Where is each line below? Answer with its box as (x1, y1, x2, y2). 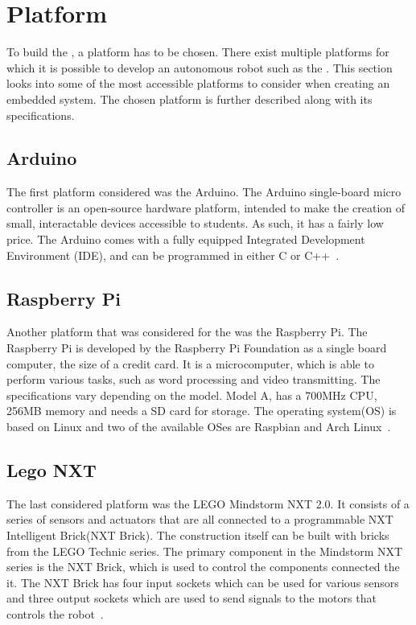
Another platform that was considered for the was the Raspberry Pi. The (6, 323, 368, 340)
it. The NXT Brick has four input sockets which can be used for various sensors (6, 574, 399, 590)
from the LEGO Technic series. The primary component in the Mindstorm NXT (6, 542, 403, 559)
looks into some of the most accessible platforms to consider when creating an (6, 75, 390, 92)
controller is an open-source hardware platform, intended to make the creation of (6, 199, 406, 216)
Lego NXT (6, 458, 97, 483)
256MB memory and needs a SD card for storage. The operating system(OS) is (6, 402, 397, 419)
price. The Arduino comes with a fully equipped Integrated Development (6, 231, 365, 248)
